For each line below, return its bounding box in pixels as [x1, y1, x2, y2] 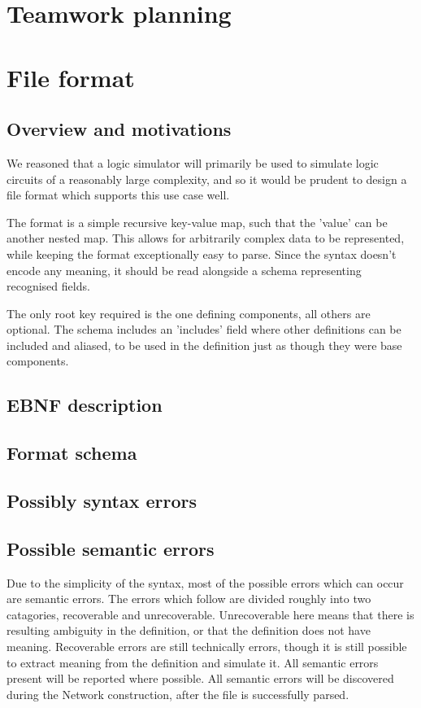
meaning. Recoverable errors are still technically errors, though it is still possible [7, 638, 407, 654]
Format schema [7, 440, 137, 465]
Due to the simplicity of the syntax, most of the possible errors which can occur [7, 574, 404, 591]
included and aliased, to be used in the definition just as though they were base [7, 336, 402, 353]
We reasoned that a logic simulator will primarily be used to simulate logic [7, 154, 379, 171]
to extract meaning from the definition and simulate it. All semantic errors [7, 653, 379, 671]
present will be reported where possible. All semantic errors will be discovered [7, 670, 394, 687]
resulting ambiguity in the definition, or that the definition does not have [7, 622, 371, 639]
